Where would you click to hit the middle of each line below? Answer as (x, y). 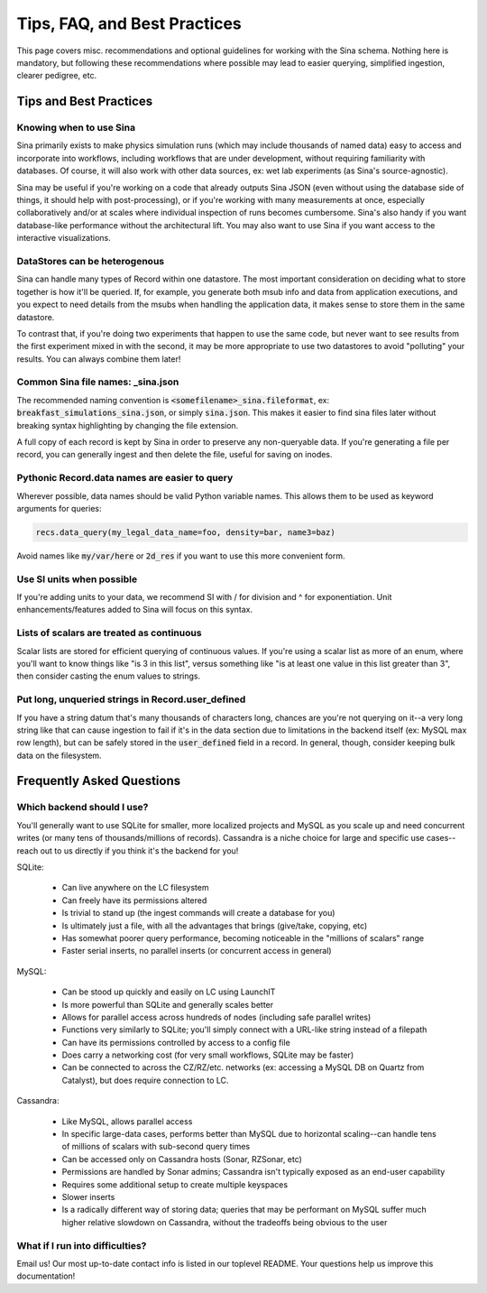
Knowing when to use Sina (76, 128)
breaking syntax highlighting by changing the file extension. (128, 425)
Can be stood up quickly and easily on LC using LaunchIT (169, 992)
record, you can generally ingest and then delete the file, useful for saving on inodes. (175, 455)
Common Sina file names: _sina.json (98, 382)
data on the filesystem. (60, 755)
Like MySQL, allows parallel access (127, 1121)
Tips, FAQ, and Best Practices (129, 23)
